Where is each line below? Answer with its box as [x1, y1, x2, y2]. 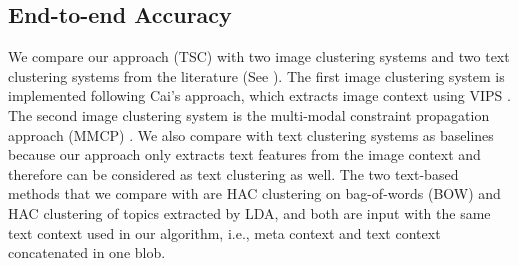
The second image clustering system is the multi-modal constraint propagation [8, 104, 490, 125]
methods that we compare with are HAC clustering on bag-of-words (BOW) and [8, 183, 501, 204]
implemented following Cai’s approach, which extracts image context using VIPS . [8, 85, 511, 106]
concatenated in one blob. [8, 242, 166, 263]
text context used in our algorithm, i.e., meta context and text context [8, 222, 441, 243]
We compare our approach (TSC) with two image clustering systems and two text [8, 46, 510, 67]
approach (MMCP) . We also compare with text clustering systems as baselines [8, 124, 494, 145]
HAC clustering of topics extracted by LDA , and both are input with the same [8, 202, 491, 223]
